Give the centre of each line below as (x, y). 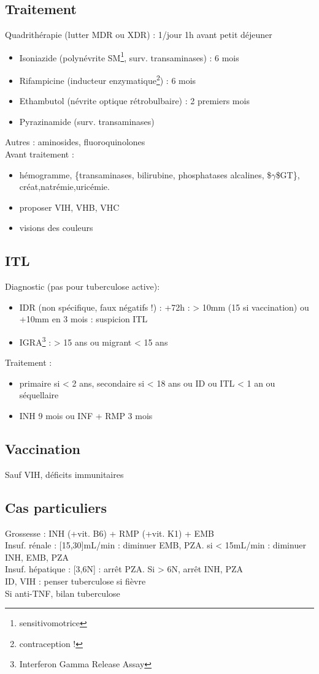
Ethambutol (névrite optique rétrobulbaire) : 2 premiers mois (134, 101)
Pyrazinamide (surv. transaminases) (87, 121)
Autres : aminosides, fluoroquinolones (75, 142)
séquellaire (39, 395)
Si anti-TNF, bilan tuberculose (63, 593)
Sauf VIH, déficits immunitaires (64, 474)
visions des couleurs (56, 228)
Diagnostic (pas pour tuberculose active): (83, 286)
